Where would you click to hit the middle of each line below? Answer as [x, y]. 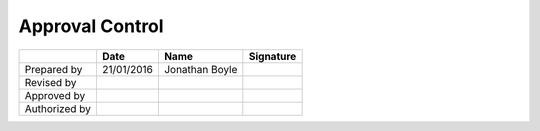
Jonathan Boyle [200, 69]
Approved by [55, 95]
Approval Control [91, 26]
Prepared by [53, 69]
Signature [272, 56]
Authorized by [58, 108]
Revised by [50, 82]
